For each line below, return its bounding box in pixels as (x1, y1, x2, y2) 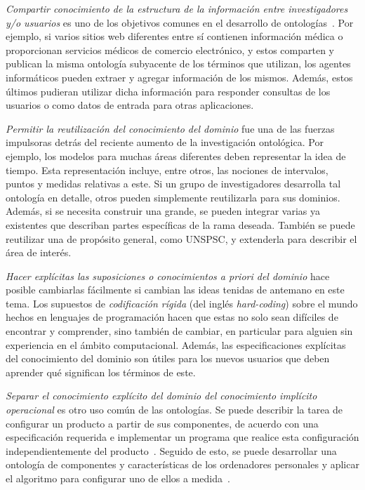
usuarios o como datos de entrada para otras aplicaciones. (6, 98, 254, 112)
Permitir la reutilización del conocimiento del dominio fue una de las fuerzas (6, 121, 335, 135)
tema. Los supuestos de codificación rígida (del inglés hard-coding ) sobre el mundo (6, 296, 358, 310)
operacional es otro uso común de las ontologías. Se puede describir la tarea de (6, 402, 343, 417)
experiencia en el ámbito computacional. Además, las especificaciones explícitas (6, 337, 346, 352)
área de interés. (6, 245, 72, 260)
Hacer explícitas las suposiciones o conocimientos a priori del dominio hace (6, 268, 330, 283)
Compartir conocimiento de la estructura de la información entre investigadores (6, 1, 348, 15)
